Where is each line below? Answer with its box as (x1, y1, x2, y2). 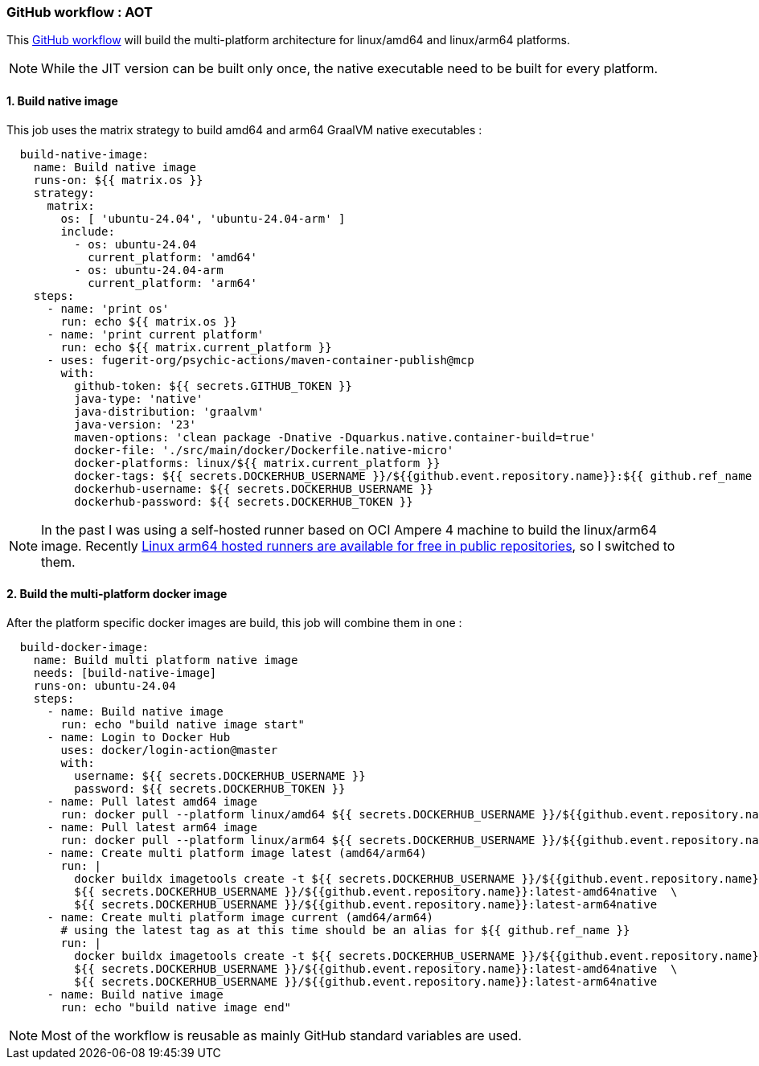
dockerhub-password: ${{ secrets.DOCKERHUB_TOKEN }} (74, 494, 413, 508)
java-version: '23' (74, 417, 197, 431)
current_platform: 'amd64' (88, 250, 257, 264)
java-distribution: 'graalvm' (74, 404, 265, 418)
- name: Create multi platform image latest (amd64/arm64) (47, 846, 427, 859)
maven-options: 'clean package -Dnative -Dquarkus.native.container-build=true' (74, 430, 597, 444)
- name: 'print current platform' (47, 327, 265, 341)
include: (60, 224, 115, 238)
